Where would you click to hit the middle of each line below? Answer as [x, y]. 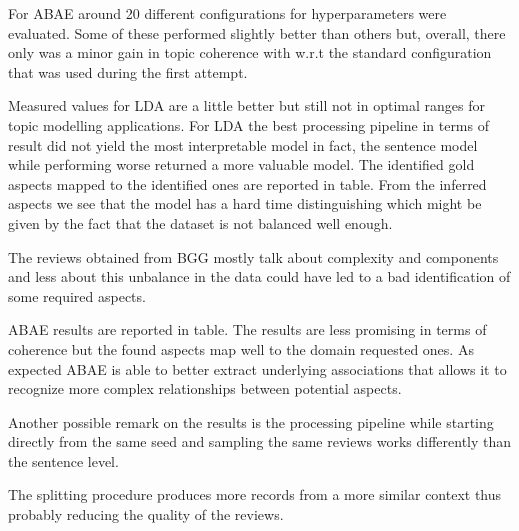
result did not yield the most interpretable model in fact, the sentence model [243, 144]
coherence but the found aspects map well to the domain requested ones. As [241, 348]
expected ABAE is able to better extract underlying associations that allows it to [257, 368]
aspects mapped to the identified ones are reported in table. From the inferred [247, 183]
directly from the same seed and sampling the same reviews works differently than [260, 441]
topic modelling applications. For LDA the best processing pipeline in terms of [248, 124]
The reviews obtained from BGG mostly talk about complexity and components [253, 256]
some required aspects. [77, 295]
